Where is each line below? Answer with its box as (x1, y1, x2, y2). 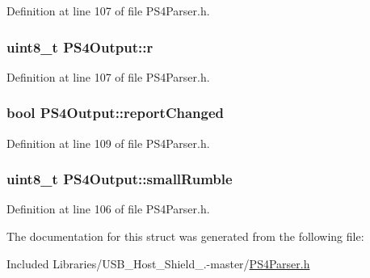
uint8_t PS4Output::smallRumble (6, 169, 233, 189)
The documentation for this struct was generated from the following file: (6, 228, 364, 245)
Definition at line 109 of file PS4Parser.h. (6, 134, 210, 151)
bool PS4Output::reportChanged (6, 103, 225, 123)
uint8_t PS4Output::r (6, 36, 153, 57)
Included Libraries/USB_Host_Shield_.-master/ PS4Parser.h (6, 255, 310, 272)
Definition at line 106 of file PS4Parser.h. (6, 200, 210, 217)
